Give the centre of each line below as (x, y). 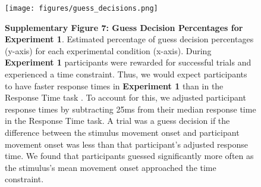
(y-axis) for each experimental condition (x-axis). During (108, 50)
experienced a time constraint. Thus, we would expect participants (126, 74)
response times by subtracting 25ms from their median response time (130, 109)
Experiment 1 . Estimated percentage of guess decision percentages (129, 39)
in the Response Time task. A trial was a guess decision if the (117, 121)
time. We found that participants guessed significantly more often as (129, 156)
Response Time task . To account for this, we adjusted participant (125, 97)
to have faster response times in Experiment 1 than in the (114, 85)
